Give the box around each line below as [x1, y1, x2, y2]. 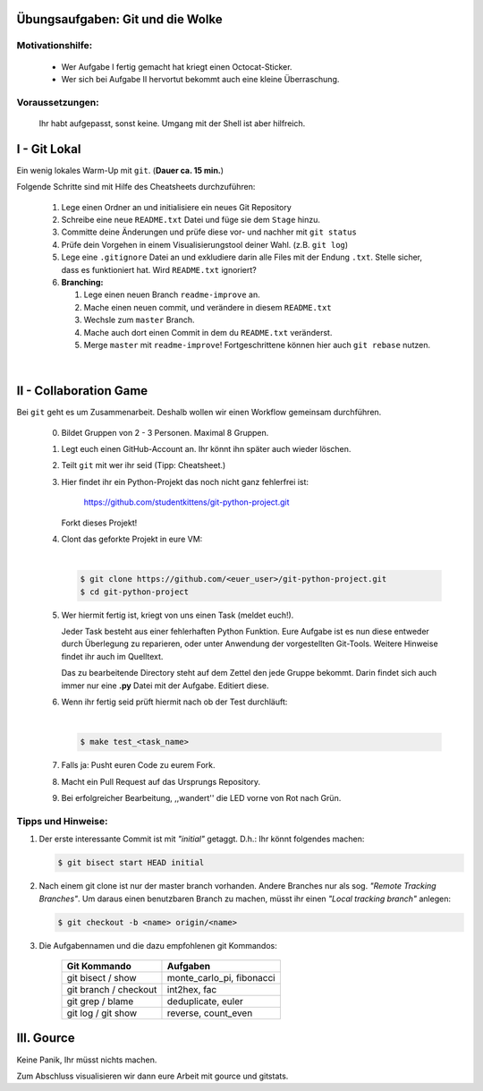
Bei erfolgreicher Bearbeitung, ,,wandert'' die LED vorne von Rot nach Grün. [61, 793, 342, 804]
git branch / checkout [66, 984, 157, 996]
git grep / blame [66, 995, 134, 1008]
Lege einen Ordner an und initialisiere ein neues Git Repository [61, 201, 292, 212]
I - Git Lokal [16, 141, 81, 157]
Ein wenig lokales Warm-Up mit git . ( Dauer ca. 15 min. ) [16, 165, 224, 175]
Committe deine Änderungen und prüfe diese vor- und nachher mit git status [61, 226, 357, 237]
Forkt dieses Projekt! [61, 517, 138, 528]
